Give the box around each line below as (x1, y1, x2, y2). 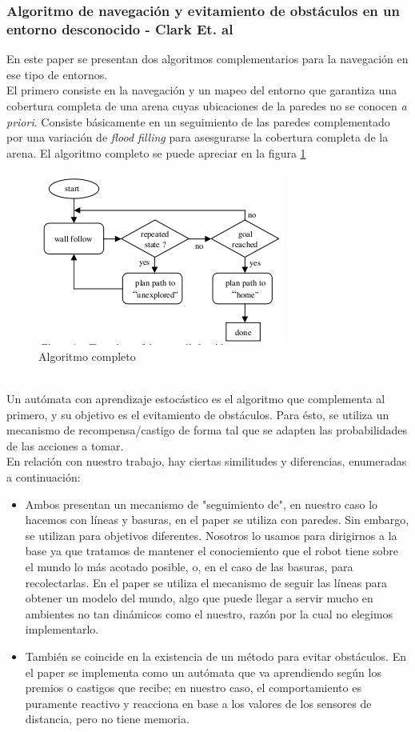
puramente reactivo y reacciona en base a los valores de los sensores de (25, 694, 372, 711)
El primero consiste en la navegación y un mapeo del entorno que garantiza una (6, 82, 397, 98)
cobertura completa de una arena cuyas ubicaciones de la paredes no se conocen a (6, 97, 407, 114)
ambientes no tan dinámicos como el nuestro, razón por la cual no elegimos (25, 605, 393, 622)
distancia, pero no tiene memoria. (25, 710, 190, 727)
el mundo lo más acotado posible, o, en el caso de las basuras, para (25, 558, 353, 575)
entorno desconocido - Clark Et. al (6, 18, 233, 38)
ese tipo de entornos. (6, 66, 108, 82)
